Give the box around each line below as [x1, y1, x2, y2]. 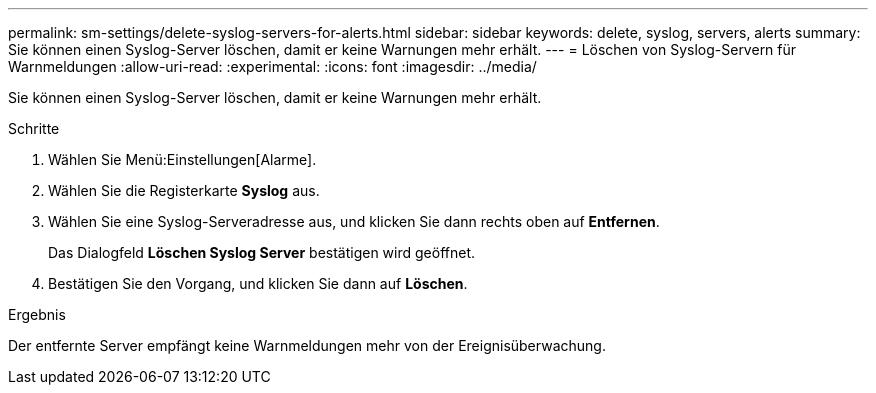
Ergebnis [8, 306, 66, 323]
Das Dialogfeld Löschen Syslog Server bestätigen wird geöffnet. [48, 244, 476, 261]
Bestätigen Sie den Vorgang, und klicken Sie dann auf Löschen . [48, 275, 468, 292]
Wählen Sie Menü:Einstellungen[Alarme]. [48, 151, 317, 168]
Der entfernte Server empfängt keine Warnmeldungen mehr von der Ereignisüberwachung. [8, 337, 606, 354]
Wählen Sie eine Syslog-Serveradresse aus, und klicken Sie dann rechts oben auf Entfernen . [48, 213, 660, 230]
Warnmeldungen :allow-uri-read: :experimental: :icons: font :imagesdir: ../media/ [8, 58, 537, 75]
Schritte [8, 120, 60, 137]
